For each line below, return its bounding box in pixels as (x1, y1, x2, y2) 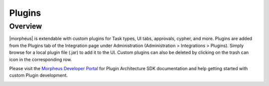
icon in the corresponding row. (9, 56, 72, 62)
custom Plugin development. (9, 72, 68, 79)
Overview (9, 22, 42, 31)
